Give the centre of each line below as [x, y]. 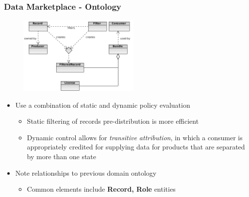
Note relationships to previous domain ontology [86, 172]
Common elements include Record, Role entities [101, 189]
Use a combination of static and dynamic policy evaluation [103, 105]
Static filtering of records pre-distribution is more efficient [113, 121]
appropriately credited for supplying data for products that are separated [136, 147]
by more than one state [62, 156]
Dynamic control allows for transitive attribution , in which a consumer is [135, 137]
